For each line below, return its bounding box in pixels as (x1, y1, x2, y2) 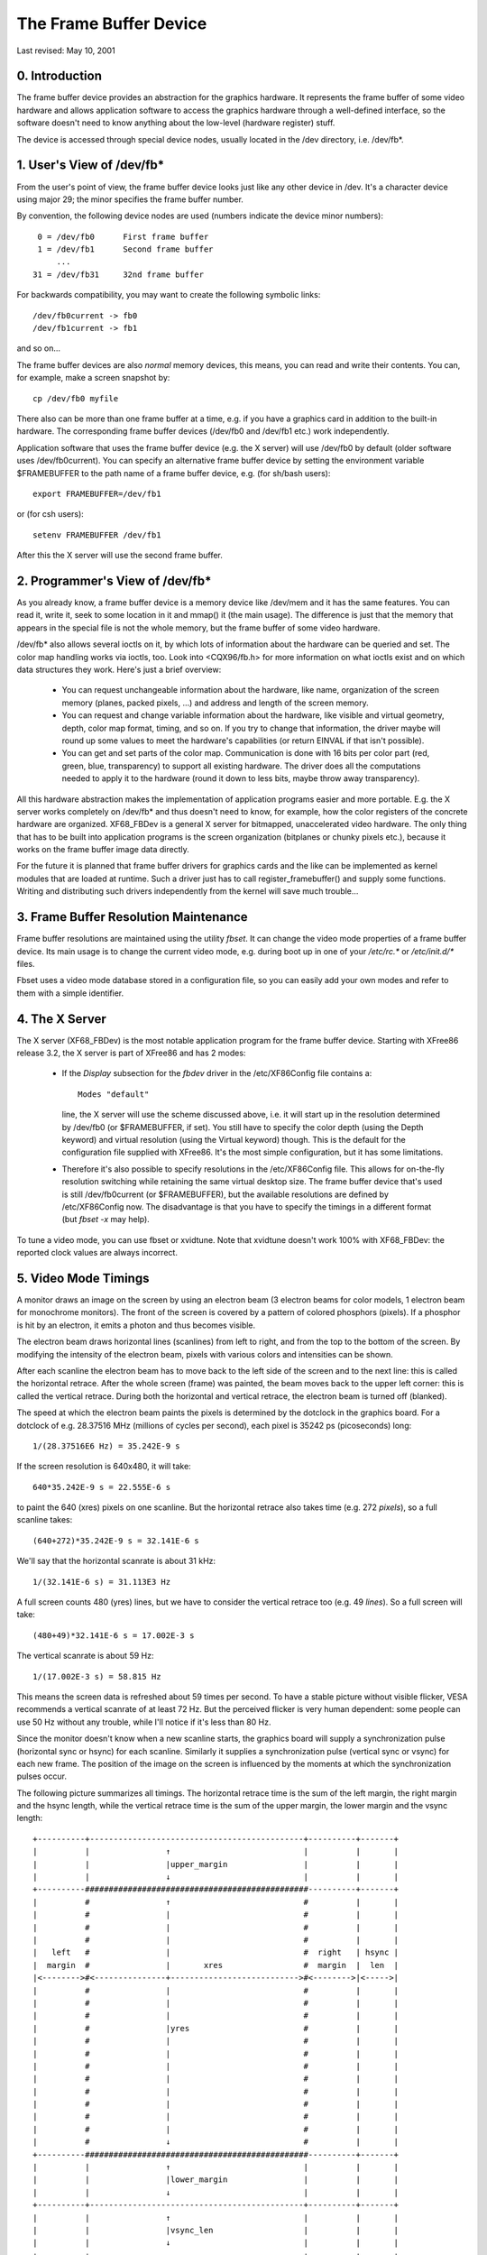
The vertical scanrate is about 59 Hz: (16, 1651, 154, 1661)
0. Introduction (16, 69, 103, 84)
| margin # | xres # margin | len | (32, 1960, 400, 1970)
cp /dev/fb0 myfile (32, 393, 119, 403)
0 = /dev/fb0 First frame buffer (37, 231, 209, 242)
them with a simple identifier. (16, 988, 124, 999)
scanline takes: (16, 1514, 73, 1525)
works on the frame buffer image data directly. (16, 844, 189, 855)
